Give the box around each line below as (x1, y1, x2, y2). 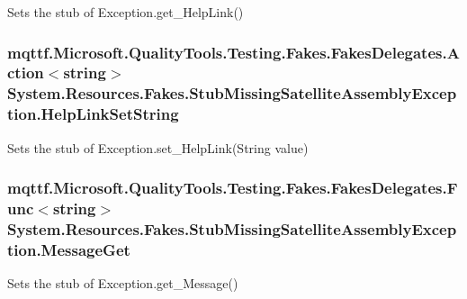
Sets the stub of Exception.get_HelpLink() (7, 3, 244, 21)
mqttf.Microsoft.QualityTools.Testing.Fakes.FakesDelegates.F (7, 177, 458, 199)
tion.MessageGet (7, 238, 130, 260)
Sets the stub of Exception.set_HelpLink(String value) (7, 138, 309, 157)
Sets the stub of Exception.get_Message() (7, 274, 238, 293)
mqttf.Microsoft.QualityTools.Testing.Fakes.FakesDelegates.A (7, 41, 460, 63)
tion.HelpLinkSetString (7, 103, 179, 125)
